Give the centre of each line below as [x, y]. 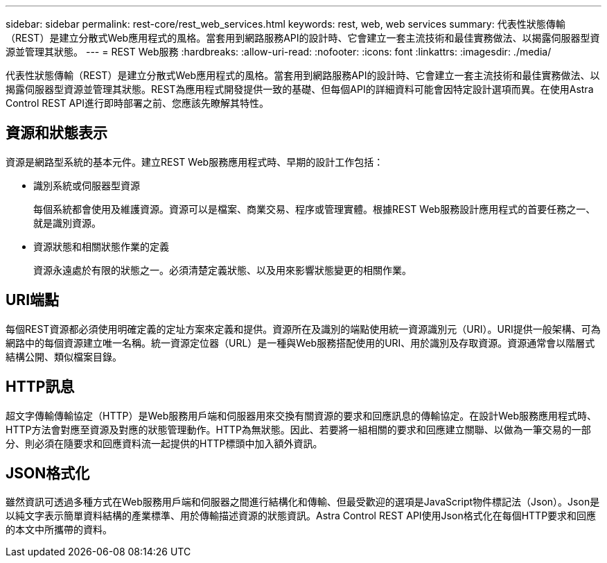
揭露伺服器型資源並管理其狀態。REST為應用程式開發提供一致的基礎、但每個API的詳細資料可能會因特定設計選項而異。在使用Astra [300, 89]
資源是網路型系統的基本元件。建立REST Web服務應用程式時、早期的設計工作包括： [195, 162]
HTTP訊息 [40, 387]
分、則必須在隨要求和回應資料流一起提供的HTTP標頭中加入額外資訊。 [164, 443]
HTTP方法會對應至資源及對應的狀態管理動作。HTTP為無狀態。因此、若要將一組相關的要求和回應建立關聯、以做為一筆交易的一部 [298, 429]
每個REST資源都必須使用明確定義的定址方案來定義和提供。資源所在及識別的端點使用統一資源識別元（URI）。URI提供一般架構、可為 [303, 329]
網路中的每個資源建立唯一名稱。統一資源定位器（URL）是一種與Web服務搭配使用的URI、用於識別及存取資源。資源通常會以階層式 [300, 343]
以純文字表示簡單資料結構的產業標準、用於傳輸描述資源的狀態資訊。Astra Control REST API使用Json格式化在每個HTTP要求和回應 [301, 516]
